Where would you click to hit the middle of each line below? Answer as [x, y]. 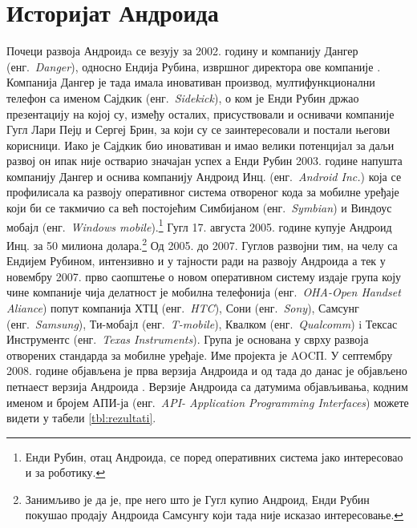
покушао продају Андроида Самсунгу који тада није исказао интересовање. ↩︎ [215, 515]
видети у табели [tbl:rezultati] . [81, 418]
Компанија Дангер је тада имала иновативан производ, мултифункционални [191, 82]
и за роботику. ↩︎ [65, 472]
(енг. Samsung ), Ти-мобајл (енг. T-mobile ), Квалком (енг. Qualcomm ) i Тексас [202, 323]
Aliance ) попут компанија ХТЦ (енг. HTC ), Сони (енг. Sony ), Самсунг [183, 307]
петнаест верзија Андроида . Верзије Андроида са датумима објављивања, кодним [207, 386]
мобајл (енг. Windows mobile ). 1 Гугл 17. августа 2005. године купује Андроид [199, 225]
